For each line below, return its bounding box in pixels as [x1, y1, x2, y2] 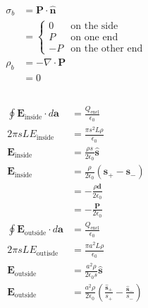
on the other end [70, 44, 143, 54]
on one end [70, 32, 118, 43]
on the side [70, 21, 118, 32]
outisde [36, 249, 58, 257]
